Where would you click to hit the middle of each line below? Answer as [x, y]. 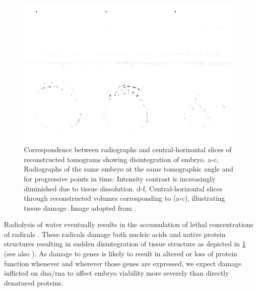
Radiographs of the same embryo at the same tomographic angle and [129, 169]
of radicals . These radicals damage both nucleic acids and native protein [115, 234]
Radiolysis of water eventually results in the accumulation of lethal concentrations [129, 224]
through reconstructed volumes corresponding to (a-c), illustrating [125, 198]
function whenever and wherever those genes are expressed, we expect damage [123, 263]
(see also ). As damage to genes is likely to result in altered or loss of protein [121, 254]
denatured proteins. [34, 282]
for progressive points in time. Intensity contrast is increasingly [120, 178]
